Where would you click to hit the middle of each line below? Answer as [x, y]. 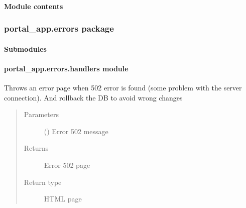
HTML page [63, 199]
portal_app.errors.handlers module [66, 68]
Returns [36, 148]
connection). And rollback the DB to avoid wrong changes [93, 97]
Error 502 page [67, 165]
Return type [43, 182]
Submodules [25, 48]
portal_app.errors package [59, 28]
